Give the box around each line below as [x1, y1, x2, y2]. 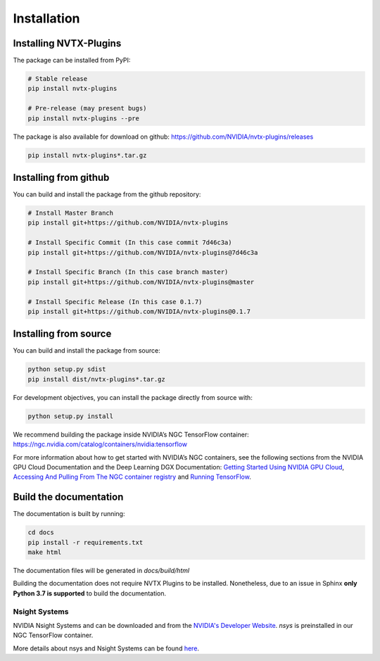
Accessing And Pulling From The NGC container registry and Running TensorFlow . [13, 472, 251, 481]
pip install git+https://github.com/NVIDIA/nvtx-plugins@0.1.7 [27, 307, 251, 315]
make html [27, 548, 62, 556]
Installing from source [13, 328, 112, 340]
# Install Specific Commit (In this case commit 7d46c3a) [27, 239, 232, 246]
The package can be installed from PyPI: [13, 56, 131, 65]
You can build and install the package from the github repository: [13, 190, 201, 199]
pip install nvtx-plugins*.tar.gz [27, 151, 147, 159]
